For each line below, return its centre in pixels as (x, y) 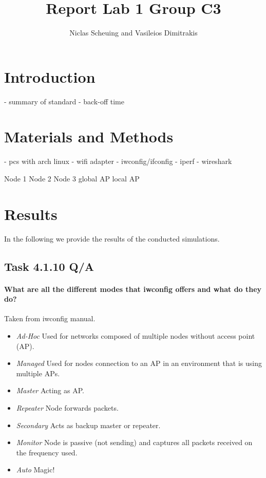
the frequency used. (47, 452)
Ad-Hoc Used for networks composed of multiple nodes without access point (136, 336)
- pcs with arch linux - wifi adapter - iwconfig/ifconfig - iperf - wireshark (118, 161)
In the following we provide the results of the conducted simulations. (112, 238)
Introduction (50, 76)
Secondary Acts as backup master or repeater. (88, 425)
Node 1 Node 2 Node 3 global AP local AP (72, 178)
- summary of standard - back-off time (64, 101)
